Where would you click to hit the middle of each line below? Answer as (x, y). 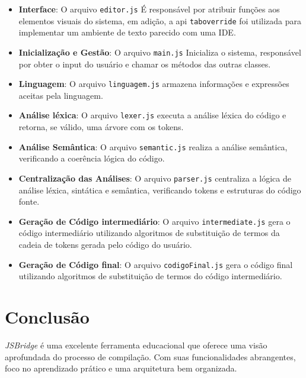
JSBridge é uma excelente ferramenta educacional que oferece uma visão (136, 345)
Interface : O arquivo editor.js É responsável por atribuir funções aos (149, 9)
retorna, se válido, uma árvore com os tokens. (101, 127)
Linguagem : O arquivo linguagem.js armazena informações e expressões (154, 84)
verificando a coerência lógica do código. (92, 158)
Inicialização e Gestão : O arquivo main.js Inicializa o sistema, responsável (160, 52)
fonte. (29, 201)
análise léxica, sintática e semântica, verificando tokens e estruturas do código (160, 190)
